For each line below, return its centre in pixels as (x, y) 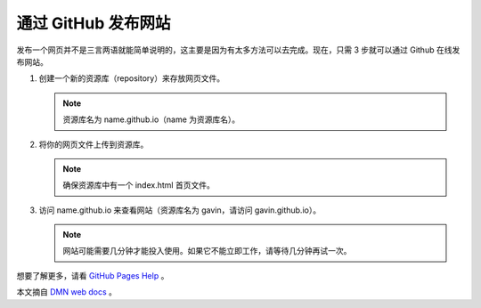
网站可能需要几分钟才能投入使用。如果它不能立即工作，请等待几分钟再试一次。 (207, 251)
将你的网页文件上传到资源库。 (94, 144)
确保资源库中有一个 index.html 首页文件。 (139, 185)
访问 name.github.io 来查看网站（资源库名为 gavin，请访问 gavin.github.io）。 (179, 210)
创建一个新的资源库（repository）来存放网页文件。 (132, 78)
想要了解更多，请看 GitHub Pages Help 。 (93, 275)
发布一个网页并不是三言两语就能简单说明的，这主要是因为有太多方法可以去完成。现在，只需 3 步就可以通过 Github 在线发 (238, 50)
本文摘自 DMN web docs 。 (67, 292)
